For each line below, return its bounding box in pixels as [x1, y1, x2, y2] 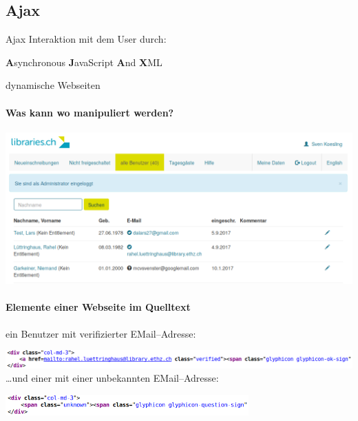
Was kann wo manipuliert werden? [6, 105, 174, 119]
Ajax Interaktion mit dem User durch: [6, 32, 167, 46]
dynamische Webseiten [6, 78, 101, 92]
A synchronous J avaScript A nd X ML [6, 54, 162, 69]
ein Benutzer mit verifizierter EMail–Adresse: [6, 326, 196, 340]
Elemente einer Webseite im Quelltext [6, 300, 191, 314]
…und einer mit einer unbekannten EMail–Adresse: [6, 371, 219, 385]
